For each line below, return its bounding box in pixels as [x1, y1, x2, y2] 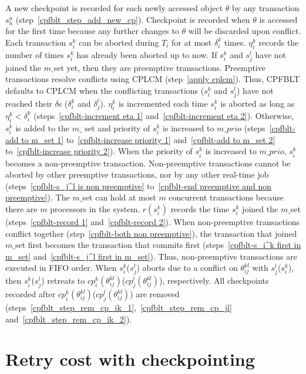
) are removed [130, 288, 180, 300]
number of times [5, 48, 64, 60]
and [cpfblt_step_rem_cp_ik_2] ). [5, 312, 132, 325]
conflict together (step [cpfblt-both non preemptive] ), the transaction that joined [5, 227, 297, 239]
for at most [172, 36, 212, 48]
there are [5, 202, 38, 215]
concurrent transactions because [169, 191, 284, 203]
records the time [170, 202, 230, 215]
